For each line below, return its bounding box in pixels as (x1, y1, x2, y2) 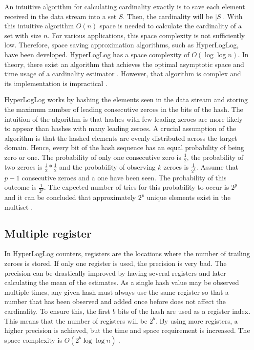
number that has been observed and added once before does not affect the (4, 296, 226, 306)
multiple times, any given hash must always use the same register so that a (4, 286, 229, 297)
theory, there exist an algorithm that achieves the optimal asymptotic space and (4, 59, 244, 69)
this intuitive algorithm (4, 21, 74, 31)
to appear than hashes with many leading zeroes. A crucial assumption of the (4, 123, 236, 133)
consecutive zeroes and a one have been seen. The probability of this (21, 172, 227, 182)
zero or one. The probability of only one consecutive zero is (4, 152, 181, 162)
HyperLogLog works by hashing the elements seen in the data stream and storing (4, 94, 248, 105)
